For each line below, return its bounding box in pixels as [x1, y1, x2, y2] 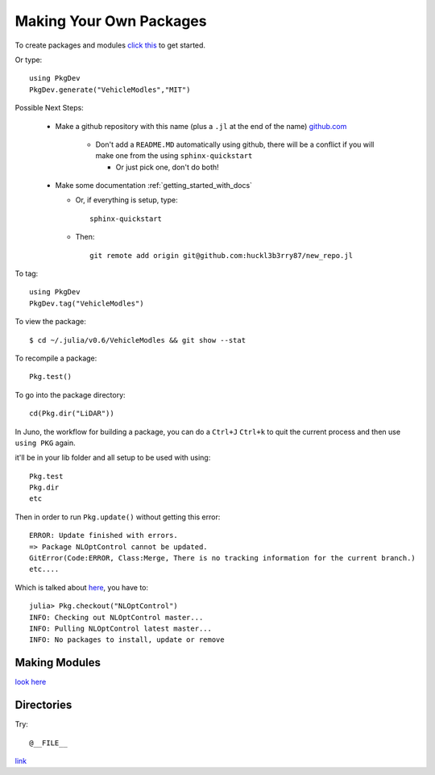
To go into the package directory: [14, 390, 126, 399]
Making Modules [14, 656, 101, 669]
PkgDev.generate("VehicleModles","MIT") [29, 85, 191, 94]
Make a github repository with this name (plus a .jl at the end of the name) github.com [55, 121, 347, 131]
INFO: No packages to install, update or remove [29, 635, 225, 644]
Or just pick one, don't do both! [115, 162, 219, 172]
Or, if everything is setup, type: [75, 195, 178, 205]
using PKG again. [14, 438, 76, 448]
